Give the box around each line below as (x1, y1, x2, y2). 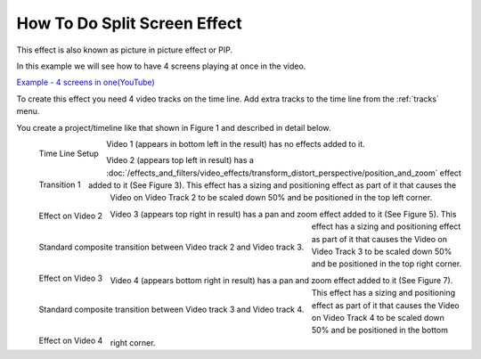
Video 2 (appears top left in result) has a (106, 155, 254, 166)
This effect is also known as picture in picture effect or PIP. (16, 45, 233, 55)
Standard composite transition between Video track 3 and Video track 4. (38, 304, 305, 314)
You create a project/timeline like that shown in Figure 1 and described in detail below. (16, 122, 331, 133)
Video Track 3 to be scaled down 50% (311, 246, 452, 257)
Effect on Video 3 (38, 273, 102, 283)
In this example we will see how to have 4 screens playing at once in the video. (16, 61, 306, 71)
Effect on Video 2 (38, 210, 102, 221)
